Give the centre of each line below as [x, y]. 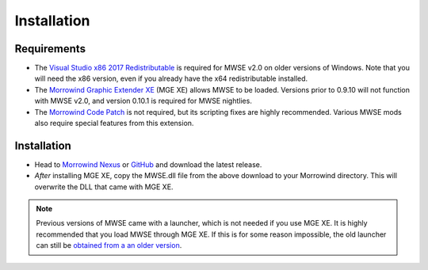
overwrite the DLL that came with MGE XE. [104, 187]
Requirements [50, 49]
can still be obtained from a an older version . [109, 245]
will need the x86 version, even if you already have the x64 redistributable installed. [171, 78]
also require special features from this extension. [114, 124]
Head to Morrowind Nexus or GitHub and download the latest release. [148, 164]
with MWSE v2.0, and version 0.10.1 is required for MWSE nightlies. [143, 101]
